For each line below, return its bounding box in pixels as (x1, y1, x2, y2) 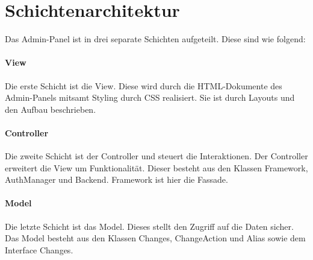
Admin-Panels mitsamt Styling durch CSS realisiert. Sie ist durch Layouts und (5, 91, 295, 104)
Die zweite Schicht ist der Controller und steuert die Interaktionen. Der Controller (5, 150, 308, 162)
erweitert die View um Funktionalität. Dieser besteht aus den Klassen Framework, (5, 161, 308, 174)
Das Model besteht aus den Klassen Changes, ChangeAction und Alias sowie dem (5, 232, 306, 244)
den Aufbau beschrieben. (5, 103, 96, 115)
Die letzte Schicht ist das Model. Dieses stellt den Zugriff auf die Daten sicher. (5, 220, 294, 232)
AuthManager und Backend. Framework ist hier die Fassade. (5, 173, 228, 186)
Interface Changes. (5, 243, 73, 256)
